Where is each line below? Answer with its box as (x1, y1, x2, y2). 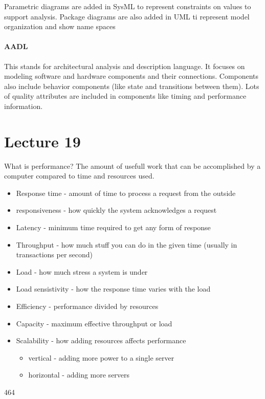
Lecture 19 (4, 130, 81, 151)
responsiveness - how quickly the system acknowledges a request (16, 205, 217, 215)
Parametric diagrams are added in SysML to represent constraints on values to (4, 1, 251, 11)
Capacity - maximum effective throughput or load (16, 318, 172, 328)
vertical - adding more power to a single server (28, 352, 174, 363)
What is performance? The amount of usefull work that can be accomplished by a (4, 160, 261, 171)
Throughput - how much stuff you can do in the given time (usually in (16, 239, 237, 250)
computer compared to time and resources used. (4, 170, 154, 181)
